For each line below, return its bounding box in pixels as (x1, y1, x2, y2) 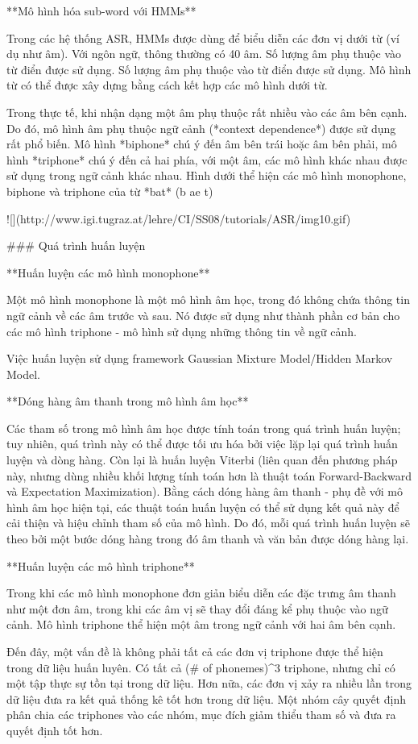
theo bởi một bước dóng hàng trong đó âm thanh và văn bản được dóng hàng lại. (6, 530, 409, 547)
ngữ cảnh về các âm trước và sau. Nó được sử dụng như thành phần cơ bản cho (6, 306, 400, 323)
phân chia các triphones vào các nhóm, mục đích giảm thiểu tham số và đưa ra (6, 706, 396, 723)
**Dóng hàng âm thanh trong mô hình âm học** (6, 393, 249, 409)
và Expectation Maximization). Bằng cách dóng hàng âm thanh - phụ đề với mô (6, 483, 403, 500)
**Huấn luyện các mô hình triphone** (6, 557, 195, 574)
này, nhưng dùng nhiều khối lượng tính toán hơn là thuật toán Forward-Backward (6, 467, 412, 484)
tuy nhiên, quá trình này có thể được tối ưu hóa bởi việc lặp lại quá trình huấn (6, 435, 398, 452)
